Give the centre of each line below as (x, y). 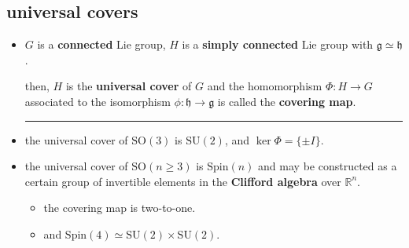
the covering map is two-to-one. (120, 208)
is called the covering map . (287, 101)
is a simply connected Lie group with (278, 44)
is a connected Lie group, (101, 44)
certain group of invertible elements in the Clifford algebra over (183, 181)
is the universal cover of (129, 86)
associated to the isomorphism (98, 101)
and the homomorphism (265, 86)
